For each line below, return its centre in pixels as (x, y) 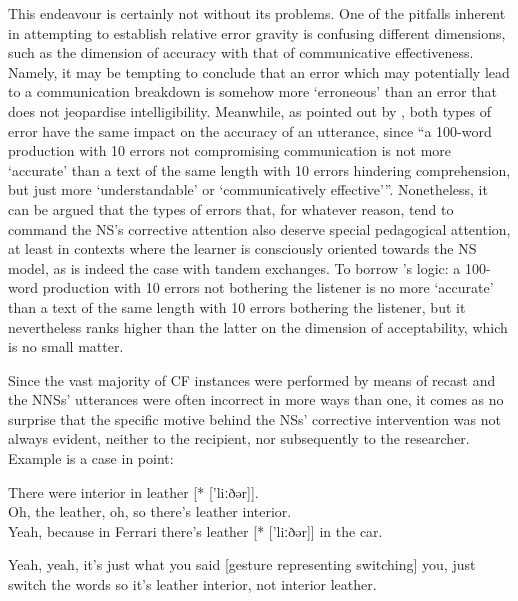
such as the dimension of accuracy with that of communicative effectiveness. (241, 52)
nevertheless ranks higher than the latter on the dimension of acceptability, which (258, 326)
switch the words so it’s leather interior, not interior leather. (192, 584)
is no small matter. (66, 346)
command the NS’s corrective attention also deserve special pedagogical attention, (259, 228)
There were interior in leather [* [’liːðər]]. (133, 491)
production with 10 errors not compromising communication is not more (230, 150)
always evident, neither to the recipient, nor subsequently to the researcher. (239, 438)
